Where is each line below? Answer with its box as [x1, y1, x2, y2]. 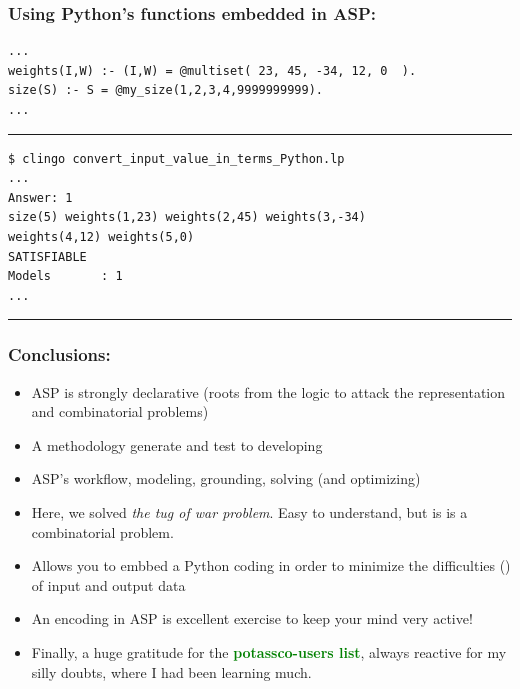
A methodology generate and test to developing [31, 434, 323, 455]
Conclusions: [8, 342, 111, 367]
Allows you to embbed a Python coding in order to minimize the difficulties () [31, 555, 511, 576]
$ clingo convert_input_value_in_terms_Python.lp [8, 151, 345, 166]
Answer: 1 [8, 190, 73, 205]
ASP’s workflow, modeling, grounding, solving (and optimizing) [31, 468, 421, 489]
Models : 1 [8, 269, 123, 284]
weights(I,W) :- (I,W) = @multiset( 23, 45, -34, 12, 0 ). [8, 63, 417, 78]
